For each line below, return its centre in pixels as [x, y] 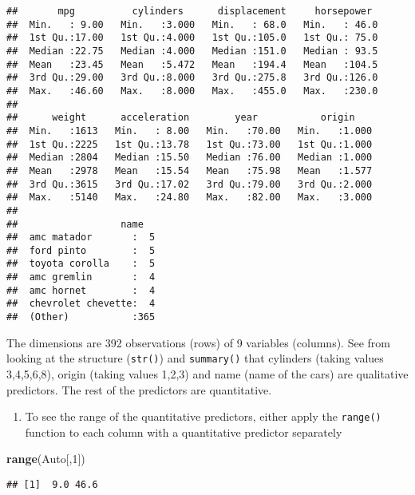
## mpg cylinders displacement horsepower [190, 11]
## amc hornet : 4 [81, 290]
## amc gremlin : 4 [81, 277]
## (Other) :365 [81, 317]
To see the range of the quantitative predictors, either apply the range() [203, 416]
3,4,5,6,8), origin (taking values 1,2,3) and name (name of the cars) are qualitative [207, 374]
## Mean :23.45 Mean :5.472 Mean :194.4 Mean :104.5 [192, 64]
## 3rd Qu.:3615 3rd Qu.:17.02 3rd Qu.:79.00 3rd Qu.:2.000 [190, 184]
